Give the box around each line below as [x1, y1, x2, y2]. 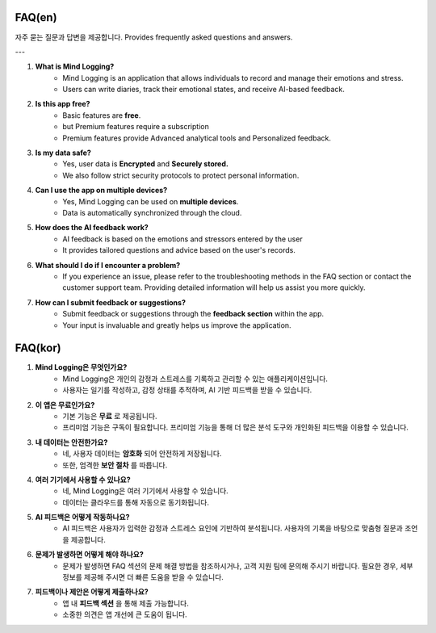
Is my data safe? [35, 148, 92, 157]
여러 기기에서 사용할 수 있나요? [35, 475, 131, 484]
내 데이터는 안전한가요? [35, 437, 108, 447]
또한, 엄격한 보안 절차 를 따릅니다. [62, 460, 168, 470]
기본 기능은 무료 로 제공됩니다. [62, 411, 157, 421]
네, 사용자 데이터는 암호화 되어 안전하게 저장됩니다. [62, 449, 222, 459]
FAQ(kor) [15, 342, 61, 355]
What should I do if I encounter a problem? [35, 260, 181, 270]
